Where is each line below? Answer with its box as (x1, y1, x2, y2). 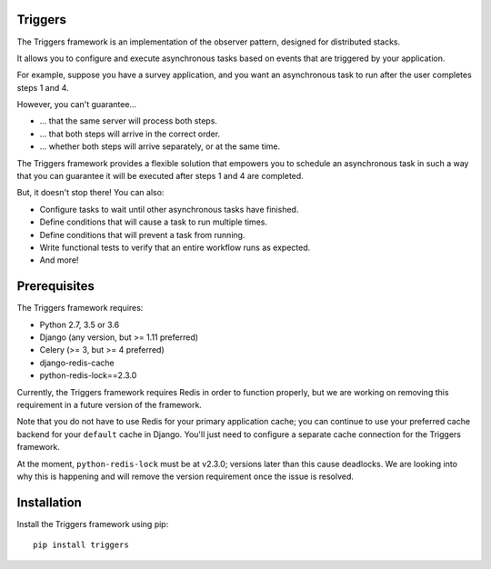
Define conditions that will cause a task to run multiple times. (39, 216, 268, 227)
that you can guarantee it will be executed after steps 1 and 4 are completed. (16, 171, 304, 182)
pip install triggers (33, 540, 129, 550)
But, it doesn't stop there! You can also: (16, 187, 165, 198)
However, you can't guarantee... (16, 99, 136, 110)
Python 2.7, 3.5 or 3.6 (39, 319, 120, 330)
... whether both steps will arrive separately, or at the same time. (39, 141, 281, 152)
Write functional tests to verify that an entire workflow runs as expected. (39, 242, 311, 253)
